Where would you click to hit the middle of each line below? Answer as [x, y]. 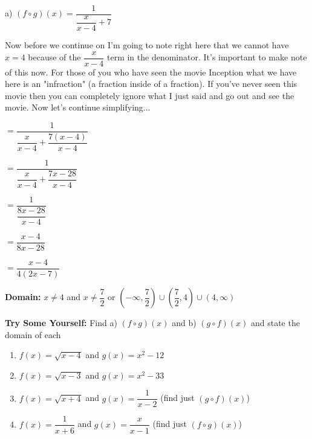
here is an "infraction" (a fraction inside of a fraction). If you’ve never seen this [151, 84]
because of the [54, 57]
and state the [275, 323]
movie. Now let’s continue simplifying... [78, 107]
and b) [184, 323]
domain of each [33, 334]
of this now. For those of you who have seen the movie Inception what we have [151, 72]
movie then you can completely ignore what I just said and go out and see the [150, 95]
